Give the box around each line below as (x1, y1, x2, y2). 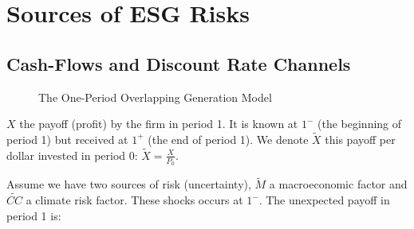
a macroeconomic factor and (269, 176, 408, 192)
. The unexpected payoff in (258, 192, 390, 208)
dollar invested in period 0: (6, 146, 138, 163)
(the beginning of (317, 115, 402, 132)
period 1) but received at (6, 130, 128, 147)
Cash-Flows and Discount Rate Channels (6, 51, 351, 76)
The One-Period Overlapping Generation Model (38, 88, 272, 105)
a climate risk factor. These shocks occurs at (26, 192, 243, 208)
